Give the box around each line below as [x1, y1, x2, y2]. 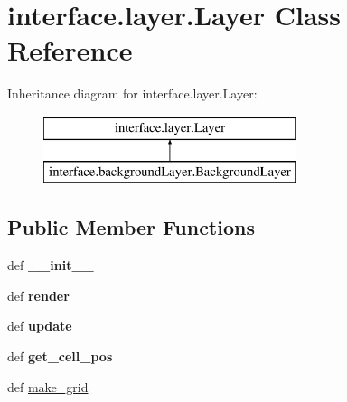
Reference [7, 32, 133, 69]
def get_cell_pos [7, 347, 113, 366]
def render [7, 285, 70, 304]
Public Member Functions [7, 213, 255, 241]
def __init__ [7, 256, 94, 275]
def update [7, 316, 72, 335]
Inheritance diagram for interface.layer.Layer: [7, 84, 258, 103]
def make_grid [7, 377, 89, 396]
